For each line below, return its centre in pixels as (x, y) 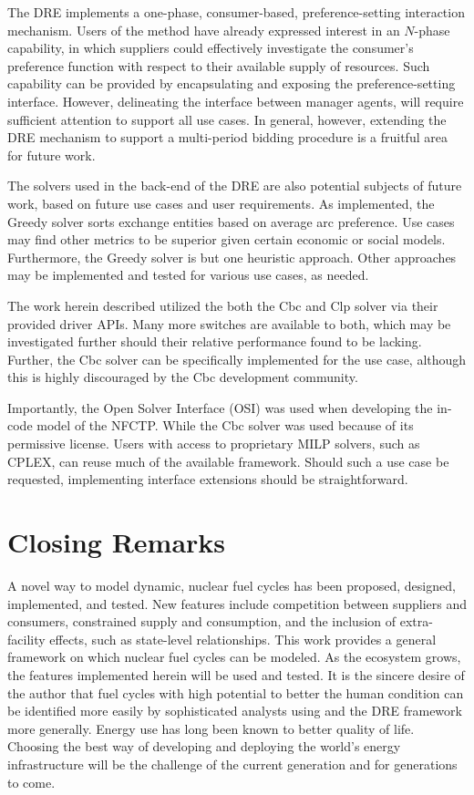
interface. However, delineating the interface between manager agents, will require (236, 101)
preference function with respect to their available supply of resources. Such (219, 65)
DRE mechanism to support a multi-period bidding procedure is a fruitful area (227, 137)
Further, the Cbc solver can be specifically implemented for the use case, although (237, 359)
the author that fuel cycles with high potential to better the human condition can (236, 692)
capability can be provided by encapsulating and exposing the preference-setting (232, 83)
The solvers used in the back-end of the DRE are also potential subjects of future (235, 186)
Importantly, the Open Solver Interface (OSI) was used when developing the (220, 407)
